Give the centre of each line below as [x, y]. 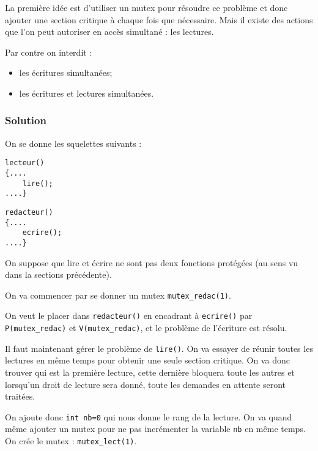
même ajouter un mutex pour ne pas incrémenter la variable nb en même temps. [155, 429]
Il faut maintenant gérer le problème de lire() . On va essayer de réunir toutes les [159, 348]
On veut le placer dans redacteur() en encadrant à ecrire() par [129, 315]
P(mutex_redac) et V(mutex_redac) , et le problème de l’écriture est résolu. [146, 328]
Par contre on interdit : [49, 52]
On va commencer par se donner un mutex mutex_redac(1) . [118, 295]
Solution [26, 120]
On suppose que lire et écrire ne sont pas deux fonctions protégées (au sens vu [152, 262]
